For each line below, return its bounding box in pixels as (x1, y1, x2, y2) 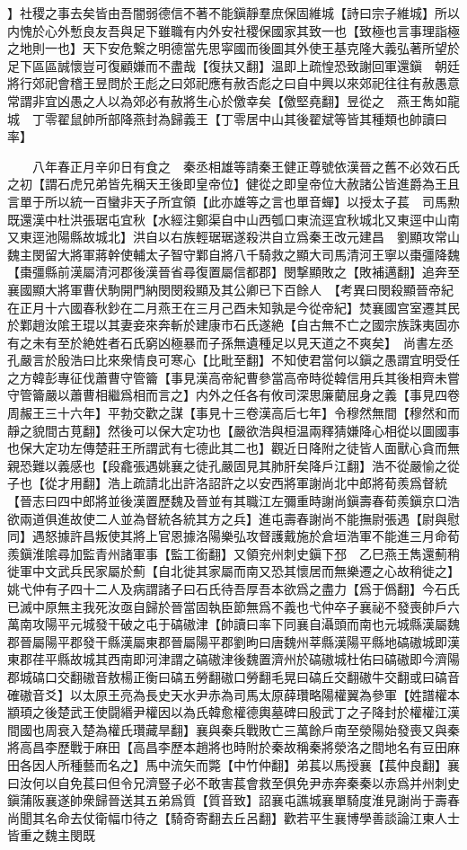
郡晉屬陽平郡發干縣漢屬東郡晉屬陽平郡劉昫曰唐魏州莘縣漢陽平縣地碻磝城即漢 (7, 632, 460, 651)
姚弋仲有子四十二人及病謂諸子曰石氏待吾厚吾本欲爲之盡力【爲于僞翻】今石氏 (7, 580, 460, 598)
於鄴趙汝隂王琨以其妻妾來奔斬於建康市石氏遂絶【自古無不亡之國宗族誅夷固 (7, 315, 447, 334)
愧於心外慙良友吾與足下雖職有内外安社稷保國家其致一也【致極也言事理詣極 (19, 21, 460, 40)
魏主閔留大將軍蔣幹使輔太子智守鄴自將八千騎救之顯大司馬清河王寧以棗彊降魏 (7, 244, 460, 263)
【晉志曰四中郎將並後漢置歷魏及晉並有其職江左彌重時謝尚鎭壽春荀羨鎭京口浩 (7, 491, 460, 510)
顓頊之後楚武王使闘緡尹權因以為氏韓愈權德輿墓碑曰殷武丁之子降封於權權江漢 (7, 703, 460, 722)
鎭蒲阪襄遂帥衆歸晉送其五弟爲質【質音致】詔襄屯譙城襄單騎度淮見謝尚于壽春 (7, 791, 460, 810)
